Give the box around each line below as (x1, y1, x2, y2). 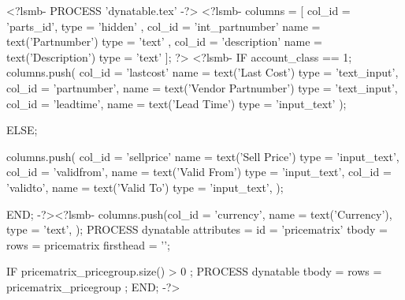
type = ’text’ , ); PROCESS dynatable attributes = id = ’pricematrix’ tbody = (6, 221, 388, 238)
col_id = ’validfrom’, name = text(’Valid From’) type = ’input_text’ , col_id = (6, 163, 392, 180)
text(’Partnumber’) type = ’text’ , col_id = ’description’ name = (6, 33, 322, 50)
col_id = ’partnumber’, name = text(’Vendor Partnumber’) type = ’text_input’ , (6, 79, 398, 96)
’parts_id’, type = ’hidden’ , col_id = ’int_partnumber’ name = (6, 17, 321, 34)
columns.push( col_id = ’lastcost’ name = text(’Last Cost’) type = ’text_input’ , (6, 64, 399, 81)
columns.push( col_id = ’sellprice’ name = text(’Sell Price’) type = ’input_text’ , (6, 148, 399, 164)
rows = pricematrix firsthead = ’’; (6, 236, 170, 253)
